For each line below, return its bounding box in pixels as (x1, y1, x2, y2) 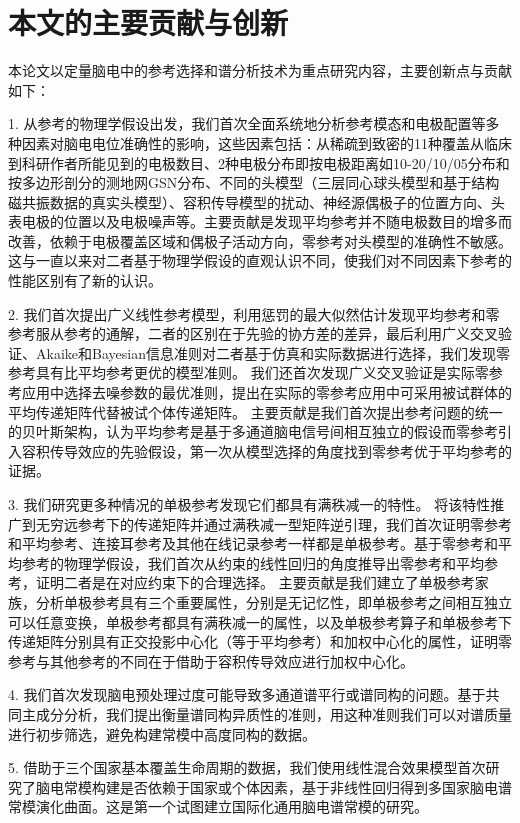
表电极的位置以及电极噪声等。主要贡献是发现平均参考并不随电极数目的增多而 (8, 211, 512, 232)
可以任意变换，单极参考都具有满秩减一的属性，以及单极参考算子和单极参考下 (8, 611, 512, 632)
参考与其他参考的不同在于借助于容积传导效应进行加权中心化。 (8, 650, 414, 671)
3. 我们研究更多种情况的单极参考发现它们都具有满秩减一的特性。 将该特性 (8, 494, 491, 514)
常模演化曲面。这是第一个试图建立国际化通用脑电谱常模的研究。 (8, 796, 428, 817)
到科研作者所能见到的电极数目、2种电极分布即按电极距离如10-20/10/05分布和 (8, 152, 510, 173)
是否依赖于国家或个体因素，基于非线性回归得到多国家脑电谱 (119, 776, 512, 797)
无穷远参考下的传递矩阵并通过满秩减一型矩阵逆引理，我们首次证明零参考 (35, 513, 512, 534)
